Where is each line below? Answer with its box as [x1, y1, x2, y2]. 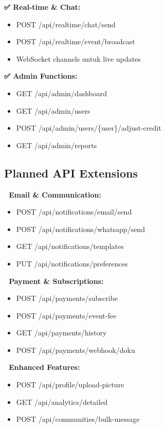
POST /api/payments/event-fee [16, 310, 117, 320]
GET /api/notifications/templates [16, 241, 124, 252]
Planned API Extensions [4, 165, 138, 181]
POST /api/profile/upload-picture [16, 379, 124, 390]
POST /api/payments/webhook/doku [16, 344, 135, 355]
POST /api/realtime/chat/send [16, 19, 116, 29]
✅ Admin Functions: [4, 70, 78, 81]
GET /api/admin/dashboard [16, 87, 107, 98]
